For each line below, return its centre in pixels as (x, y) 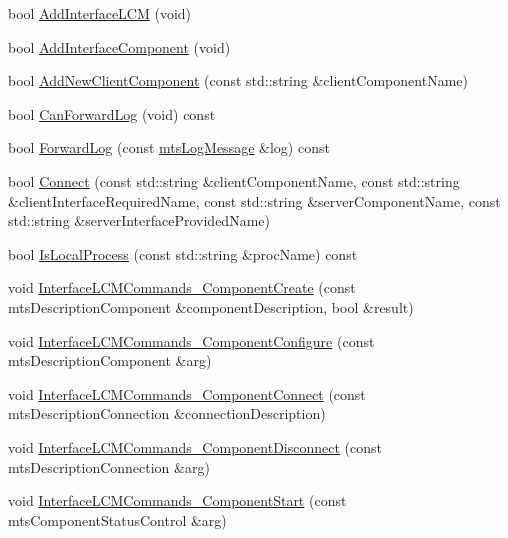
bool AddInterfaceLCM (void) (100, 13)
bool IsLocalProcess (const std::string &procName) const (183, 253)
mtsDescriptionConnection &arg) (109, 466)
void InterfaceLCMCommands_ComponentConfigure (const (191, 340)
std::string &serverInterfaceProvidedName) (139, 220)
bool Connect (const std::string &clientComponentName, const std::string (234, 180)
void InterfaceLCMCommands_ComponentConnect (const (187, 393)
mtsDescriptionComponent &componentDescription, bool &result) (211, 306)
